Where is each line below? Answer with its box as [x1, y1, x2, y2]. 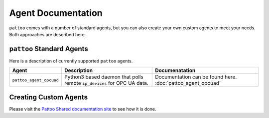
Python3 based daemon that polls [64, 73, 144, 80]
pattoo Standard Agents [9, 45, 88, 53]
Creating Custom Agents [9, 93, 88, 101]
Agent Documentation [9, 7, 103, 18]
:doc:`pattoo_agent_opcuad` [155, 80, 221, 87]
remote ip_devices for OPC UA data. [64, 80, 149, 87]
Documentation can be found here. [155, 73, 237, 80]
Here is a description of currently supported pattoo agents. [9, 58, 133, 64]
